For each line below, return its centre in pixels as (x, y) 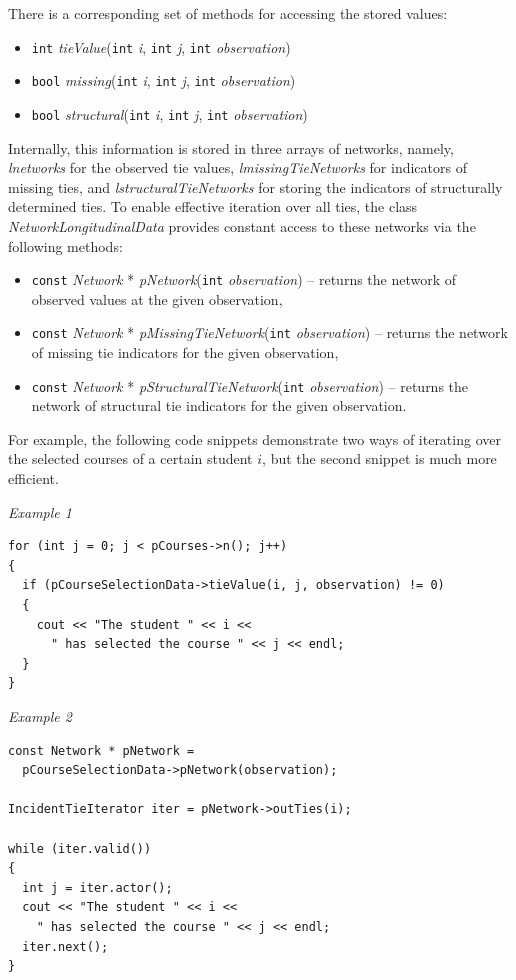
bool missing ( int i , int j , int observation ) (163, 80)
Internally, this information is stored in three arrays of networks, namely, (231, 147)
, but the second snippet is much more (379, 458)
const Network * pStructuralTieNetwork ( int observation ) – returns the (250, 385)
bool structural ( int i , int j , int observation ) (169, 113)
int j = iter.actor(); (97, 887)
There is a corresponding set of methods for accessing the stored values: (228, 13)
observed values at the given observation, (157, 298)
